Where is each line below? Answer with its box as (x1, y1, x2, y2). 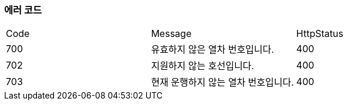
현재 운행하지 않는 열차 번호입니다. (151, 76, 294, 89)
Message (151, 28, 192, 40)
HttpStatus (296, 28, 343, 40)
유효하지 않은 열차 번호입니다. (151, 43, 274, 56)
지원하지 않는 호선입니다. (151, 60, 254, 72)
